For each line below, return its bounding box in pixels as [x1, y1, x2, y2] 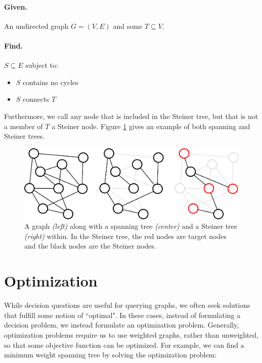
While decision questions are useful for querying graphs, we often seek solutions [4, 300, 250, 310]
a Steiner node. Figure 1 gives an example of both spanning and [52, 120, 250, 131]
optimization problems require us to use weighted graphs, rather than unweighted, [4, 329, 259, 340]
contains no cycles [23, 76, 78, 87]
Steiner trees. [4, 131, 45, 141]
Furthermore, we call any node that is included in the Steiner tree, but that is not [4, 110, 258, 121]
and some [113, 20, 143, 31]
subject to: [25, 60, 58, 70]
